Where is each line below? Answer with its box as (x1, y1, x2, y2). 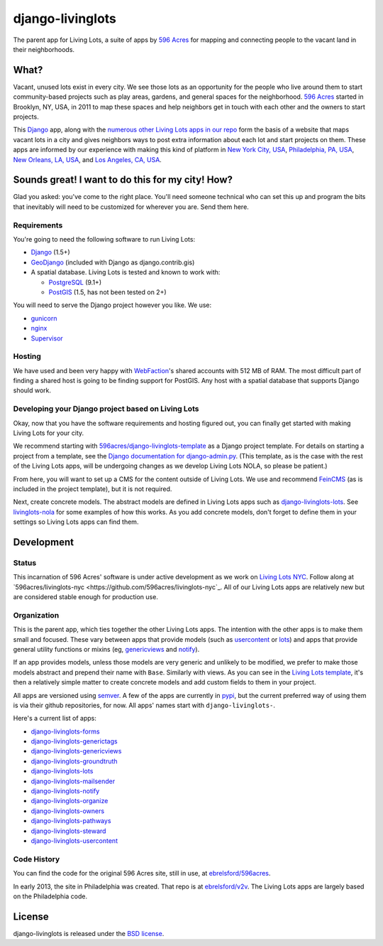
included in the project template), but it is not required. (13, 484, 172, 493)
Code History (13, 854, 60, 864)
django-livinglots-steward (30, 827, 106, 835)
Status (13, 558, 37, 568)
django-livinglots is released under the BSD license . (13, 929, 165, 937)
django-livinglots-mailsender (30, 777, 116, 785)
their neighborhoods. (13, 45, 74, 53)
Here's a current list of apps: (13, 714, 97, 723)
